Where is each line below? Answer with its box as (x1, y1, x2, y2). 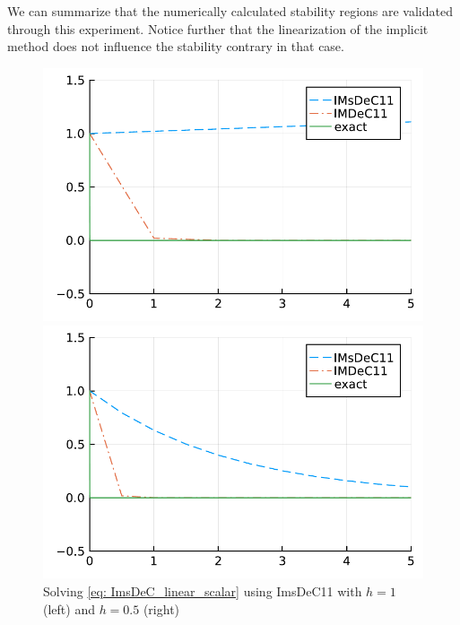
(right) (143, 599, 180, 618)
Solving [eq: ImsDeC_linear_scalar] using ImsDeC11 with (43, 581, 362, 600)
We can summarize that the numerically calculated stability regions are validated (7, 2, 453, 20)
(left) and (43, 599, 95, 618)
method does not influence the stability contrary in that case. (7, 37, 344, 56)
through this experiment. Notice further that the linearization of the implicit (7, 19, 429, 38)
